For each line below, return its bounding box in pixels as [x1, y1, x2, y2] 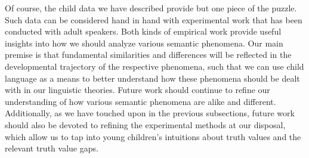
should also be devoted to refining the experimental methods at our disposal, [5, 118, 286, 131]
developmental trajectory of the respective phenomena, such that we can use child [5, 60, 304, 72]
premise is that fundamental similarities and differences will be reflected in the [5, 48, 292, 61]
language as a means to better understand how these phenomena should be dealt [5, 72, 300, 84]
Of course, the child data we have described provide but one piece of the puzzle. [5, 2, 297, 14]
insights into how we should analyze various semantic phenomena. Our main [5, 36, 283, 49]
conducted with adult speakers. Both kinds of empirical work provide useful [5, 25, 282, 38]
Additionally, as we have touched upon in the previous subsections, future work [5, 107, 295, 119]
